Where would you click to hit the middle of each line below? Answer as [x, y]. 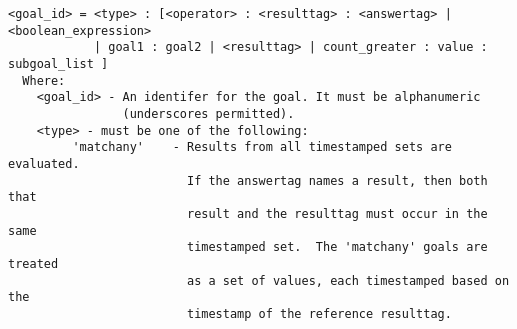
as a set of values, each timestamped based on [348, 280]
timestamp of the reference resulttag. [319, 313]
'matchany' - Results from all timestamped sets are [262, 147]
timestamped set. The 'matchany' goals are [337, 247]
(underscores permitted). [208, 113]
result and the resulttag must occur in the [337, 213]
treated [33, 263]
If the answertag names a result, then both [337, 180]
